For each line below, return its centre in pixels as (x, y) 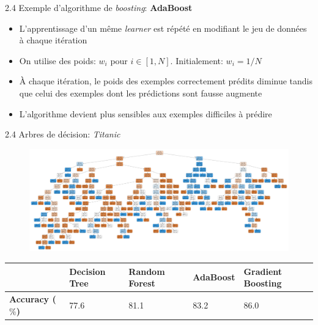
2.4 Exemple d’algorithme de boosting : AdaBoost (99, 7)
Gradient (263, 271)
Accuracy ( (33, 298)
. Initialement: (197, 60)
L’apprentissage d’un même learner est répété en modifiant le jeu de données (163, 28)
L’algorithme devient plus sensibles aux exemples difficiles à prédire (146, 113)
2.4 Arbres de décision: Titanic (63, 134)
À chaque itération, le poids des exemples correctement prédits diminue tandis (166, 81)
